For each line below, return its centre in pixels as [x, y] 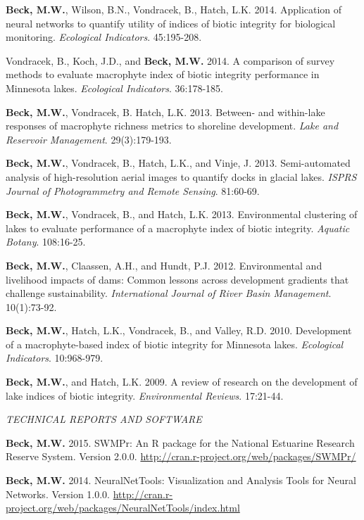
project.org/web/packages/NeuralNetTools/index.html [123, 508]
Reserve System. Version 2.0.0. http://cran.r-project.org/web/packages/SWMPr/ [181, 456]
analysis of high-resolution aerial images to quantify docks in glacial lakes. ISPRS [181, 176]
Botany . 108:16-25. [46, 242]
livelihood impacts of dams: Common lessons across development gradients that [177, 279]
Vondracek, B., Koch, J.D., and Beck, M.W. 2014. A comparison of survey [170, 60]
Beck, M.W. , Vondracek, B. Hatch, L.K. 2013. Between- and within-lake [165, 112]
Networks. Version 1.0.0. [58, 494]
